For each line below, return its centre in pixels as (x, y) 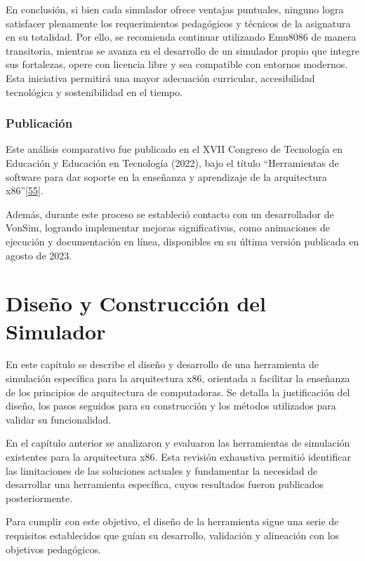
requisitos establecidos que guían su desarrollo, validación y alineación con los (173, 535)
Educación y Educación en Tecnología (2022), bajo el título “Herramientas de (172, 162)
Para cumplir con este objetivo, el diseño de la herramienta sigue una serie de (172, 521)
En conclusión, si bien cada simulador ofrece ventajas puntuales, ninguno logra (175, 9)
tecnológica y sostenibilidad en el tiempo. (94, 92)
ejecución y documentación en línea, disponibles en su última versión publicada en (182, 241)
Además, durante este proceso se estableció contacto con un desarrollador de (170, 214)
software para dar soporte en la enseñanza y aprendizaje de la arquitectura (166, 176)
